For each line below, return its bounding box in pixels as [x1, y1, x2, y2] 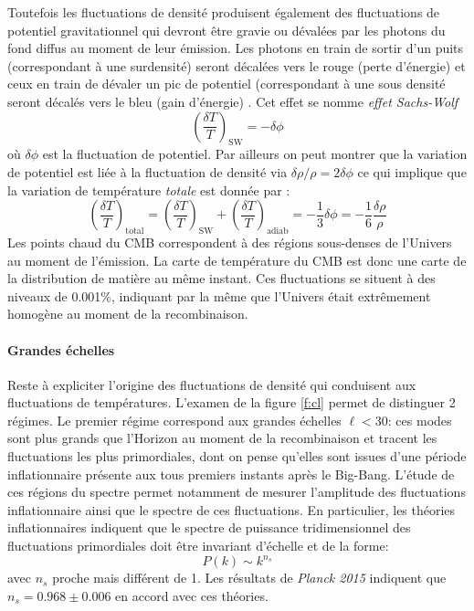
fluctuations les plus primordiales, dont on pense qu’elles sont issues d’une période [7, 447, 467, 466]
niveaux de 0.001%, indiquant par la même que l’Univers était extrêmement [7, 286, 431, 305]
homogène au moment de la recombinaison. [7, 304, 248, 323]
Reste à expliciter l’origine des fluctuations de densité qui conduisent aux [7, 374, 416, 394]
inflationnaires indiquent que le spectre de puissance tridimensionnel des [7, 518, 411, 537]
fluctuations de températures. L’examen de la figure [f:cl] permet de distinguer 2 [7, 393, 456, 412]
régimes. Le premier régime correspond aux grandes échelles [7, 410, 342, 429]
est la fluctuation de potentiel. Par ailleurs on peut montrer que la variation [42, 144, 468, 163]
